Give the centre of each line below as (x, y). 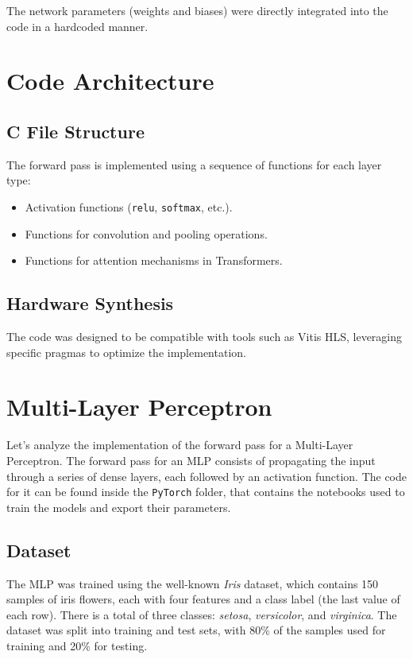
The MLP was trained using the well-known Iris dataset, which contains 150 (193, 583)
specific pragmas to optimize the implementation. (126, 352)
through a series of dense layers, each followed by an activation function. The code (207, 476)
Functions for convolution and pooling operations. (146, 233)
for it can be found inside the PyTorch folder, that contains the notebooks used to (206, 492)
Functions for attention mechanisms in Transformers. (154, 260)
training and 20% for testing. (77, 645)
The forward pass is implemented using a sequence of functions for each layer (194, 164)
